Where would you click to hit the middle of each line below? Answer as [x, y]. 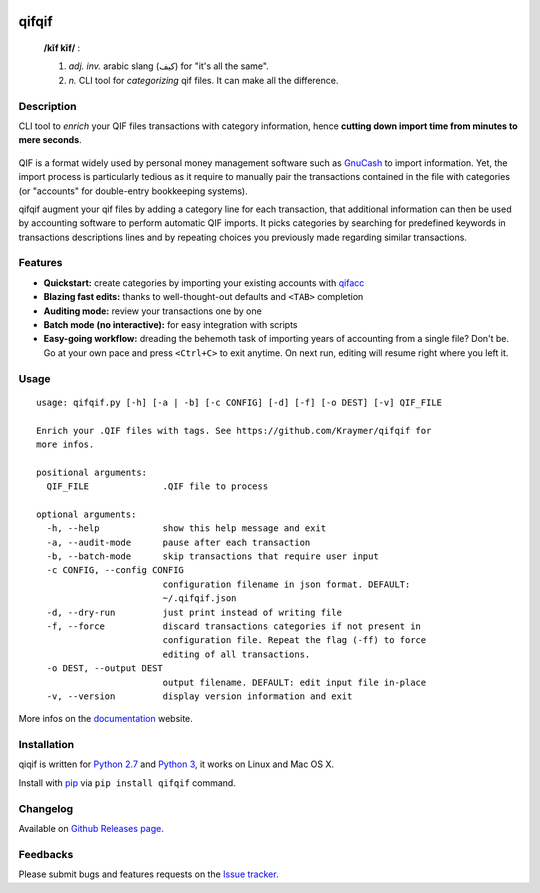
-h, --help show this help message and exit [186, 528]
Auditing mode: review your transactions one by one [152, 311]
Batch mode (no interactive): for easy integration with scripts [171, 324]
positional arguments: [92, 472]
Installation [46, 745]
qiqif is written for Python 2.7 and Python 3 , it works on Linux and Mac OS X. [176, 764]
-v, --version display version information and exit [199, 696]
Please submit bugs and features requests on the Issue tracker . [148, 874]
